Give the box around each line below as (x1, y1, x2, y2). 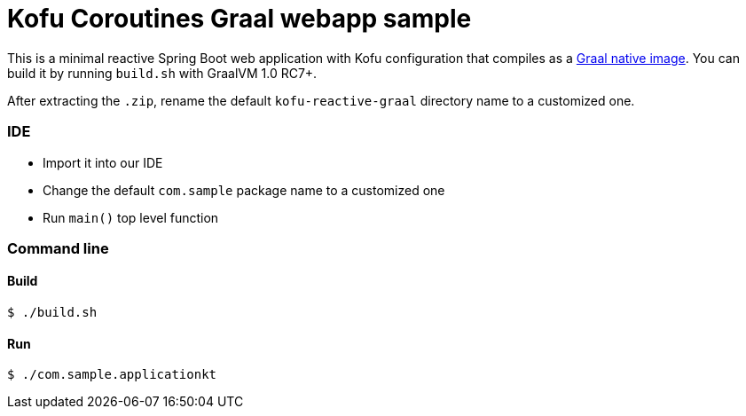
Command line (7, 239, 109, 257)
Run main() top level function (43, 209, 219, 225)
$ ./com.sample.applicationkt (7, 367, 217, 382)
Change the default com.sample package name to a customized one (43, 182, 445, 198)
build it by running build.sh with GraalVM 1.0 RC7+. (7, 65, 318, 81)
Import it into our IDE (43, 154, 163, 170)
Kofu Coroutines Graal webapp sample (7, 4, 472, 34)
